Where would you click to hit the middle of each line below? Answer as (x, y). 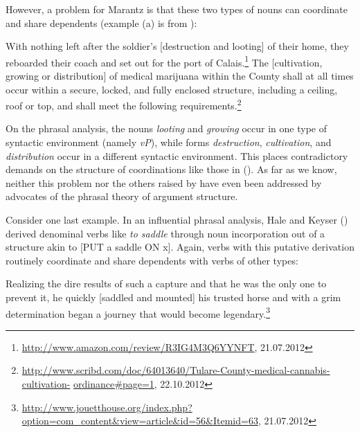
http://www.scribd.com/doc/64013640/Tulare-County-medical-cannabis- (176, 370)
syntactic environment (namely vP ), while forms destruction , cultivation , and (169, 142)
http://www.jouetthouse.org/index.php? (107, 407)
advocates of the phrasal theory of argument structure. (122, 196)
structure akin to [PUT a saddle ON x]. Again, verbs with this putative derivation (180, 247)
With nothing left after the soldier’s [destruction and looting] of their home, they (177, 46)
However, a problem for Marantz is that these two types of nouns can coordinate (177, 9)
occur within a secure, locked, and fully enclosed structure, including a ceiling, (172, 89)
